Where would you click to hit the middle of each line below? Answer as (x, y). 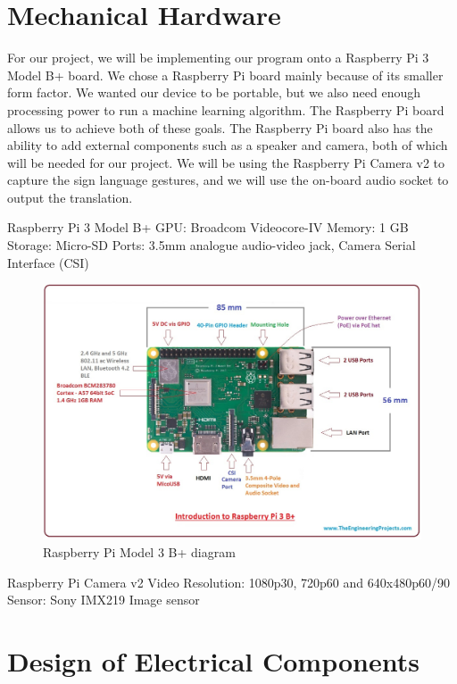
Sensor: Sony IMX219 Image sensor (104, 600)
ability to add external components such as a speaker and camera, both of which (228, 145)
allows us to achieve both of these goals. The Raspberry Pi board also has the (220, 127)
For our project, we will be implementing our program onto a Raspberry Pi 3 (218, 58)
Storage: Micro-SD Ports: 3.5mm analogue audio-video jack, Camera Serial (212, 245)
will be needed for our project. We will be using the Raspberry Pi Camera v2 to (226, 162)
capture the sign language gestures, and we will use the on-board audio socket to (228, 180)
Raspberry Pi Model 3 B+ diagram (139, 551)
